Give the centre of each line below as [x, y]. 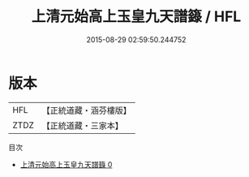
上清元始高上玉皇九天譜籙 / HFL [136, 17]
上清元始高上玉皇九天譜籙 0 [66, 164]
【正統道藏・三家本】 [83, 125]
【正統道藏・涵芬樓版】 [87, 110]
